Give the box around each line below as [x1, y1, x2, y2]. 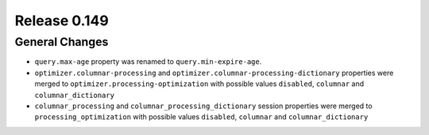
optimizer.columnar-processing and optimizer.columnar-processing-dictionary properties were [34, 68, 394, 77]
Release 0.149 [14, 12, 109, 29]
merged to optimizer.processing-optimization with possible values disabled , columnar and [34, 79, 365, 88]
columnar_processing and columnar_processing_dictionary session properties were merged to [34, 101, 373, 111]
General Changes [14, 35, 109, 49]
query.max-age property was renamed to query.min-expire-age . [34, 57, 262, 66]
